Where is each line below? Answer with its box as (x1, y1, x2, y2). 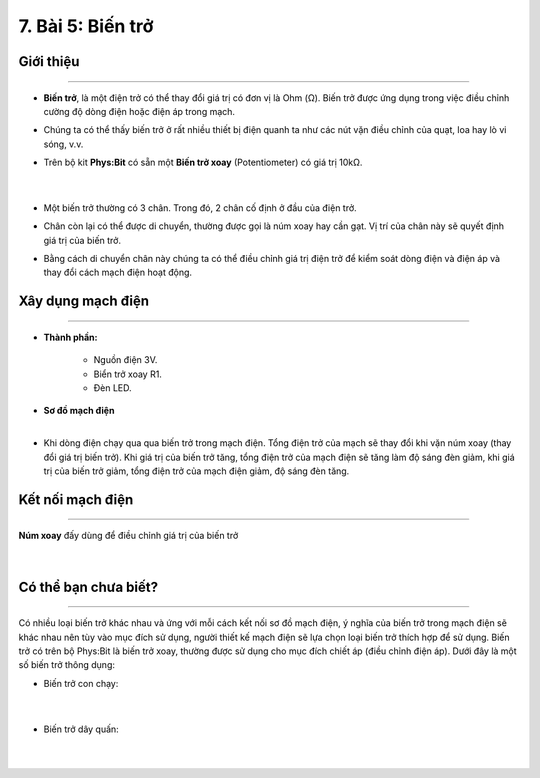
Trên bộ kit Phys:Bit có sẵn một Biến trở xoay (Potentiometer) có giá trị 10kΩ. (43, 156, 363, 169)
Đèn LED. (93, 382, 132, 394)
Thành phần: (43, 331, 98, 343)
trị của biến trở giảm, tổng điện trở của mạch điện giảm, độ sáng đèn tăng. (43, 465, 350, 477)
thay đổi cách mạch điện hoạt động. (43, 266, 193, 279)
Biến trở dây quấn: (43, 723, 119, 735)
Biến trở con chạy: (43, 677, 119, 689)
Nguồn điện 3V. (93, 354, 158, 366)
